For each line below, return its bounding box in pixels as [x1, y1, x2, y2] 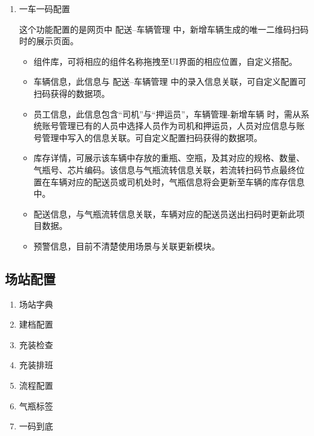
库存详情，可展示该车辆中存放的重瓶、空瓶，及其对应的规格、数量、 [33, 151, 305, 164]
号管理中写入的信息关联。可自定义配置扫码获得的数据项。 [33, 131, 263, 144]
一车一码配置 [19, 2, 70, 15]
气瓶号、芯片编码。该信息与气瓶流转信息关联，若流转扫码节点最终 [33, 163, 296, 176]
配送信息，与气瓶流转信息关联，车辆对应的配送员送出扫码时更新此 [33, 207, 296, 220]
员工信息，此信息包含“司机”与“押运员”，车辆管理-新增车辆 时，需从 [33, 107, 301, 120]
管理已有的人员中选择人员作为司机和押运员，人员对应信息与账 [59, 119, 305, 132]
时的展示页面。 [19, 35, 79, 47]
